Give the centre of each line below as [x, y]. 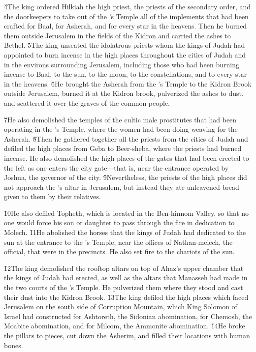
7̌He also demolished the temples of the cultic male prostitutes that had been [120, 119]
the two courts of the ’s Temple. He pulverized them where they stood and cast [124, 287]
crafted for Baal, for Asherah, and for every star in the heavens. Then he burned [126, 26]
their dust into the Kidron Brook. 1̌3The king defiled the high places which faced [126, 297]
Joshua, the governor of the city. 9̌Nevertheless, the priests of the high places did [126, 177]
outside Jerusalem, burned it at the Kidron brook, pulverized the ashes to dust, [124, 93]
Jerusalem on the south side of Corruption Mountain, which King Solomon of [121, 307]
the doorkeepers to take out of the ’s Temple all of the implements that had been [126, 16]
